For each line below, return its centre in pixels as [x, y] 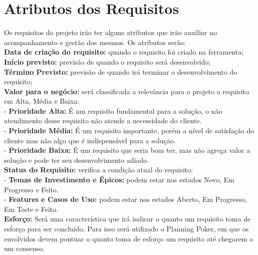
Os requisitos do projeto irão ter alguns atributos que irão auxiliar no [110, 32]
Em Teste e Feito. [31, 209]
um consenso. [25, 248]
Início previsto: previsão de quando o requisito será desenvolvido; [107, 61]
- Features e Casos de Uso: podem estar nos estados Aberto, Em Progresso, [125, 199]
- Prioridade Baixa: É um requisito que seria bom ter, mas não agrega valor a [127, 150]
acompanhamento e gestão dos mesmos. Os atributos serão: [95, 42]
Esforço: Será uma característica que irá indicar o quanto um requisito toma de [127, 219]
